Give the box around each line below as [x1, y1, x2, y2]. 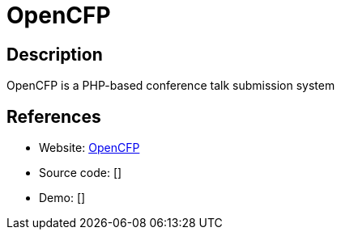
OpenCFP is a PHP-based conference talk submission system [6, 78, 335, 93]
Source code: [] [39, 166, 122, 180]
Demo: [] [39, 191, 86, 205]
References [6, 106, 101, 127]
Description [6, 44, 103, 65]
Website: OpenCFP [39, 141, 140, 155]
